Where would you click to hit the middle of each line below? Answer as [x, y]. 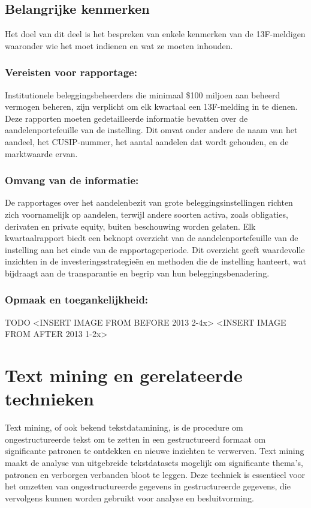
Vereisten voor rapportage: [71, 72]
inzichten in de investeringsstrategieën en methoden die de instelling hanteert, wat [155, 261]
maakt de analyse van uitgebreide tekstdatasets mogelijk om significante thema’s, [154, 463]
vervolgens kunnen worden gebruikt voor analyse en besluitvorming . [129, 498]
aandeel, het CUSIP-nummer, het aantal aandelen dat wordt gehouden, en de [147, 141]
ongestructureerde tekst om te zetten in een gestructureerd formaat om [135, 439]
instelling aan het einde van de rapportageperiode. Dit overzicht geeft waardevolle [155, 249]
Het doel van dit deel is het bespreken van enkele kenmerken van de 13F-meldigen [155, 34]
